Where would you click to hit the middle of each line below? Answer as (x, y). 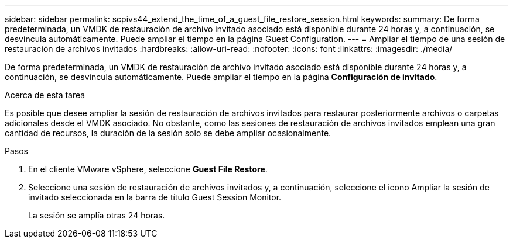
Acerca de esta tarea (45, 95)
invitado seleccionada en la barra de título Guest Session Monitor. (155, 197)
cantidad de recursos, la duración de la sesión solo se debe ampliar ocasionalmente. (168, 133)
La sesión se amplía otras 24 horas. (97, 215)
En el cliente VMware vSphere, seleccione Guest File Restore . (148, 169)
